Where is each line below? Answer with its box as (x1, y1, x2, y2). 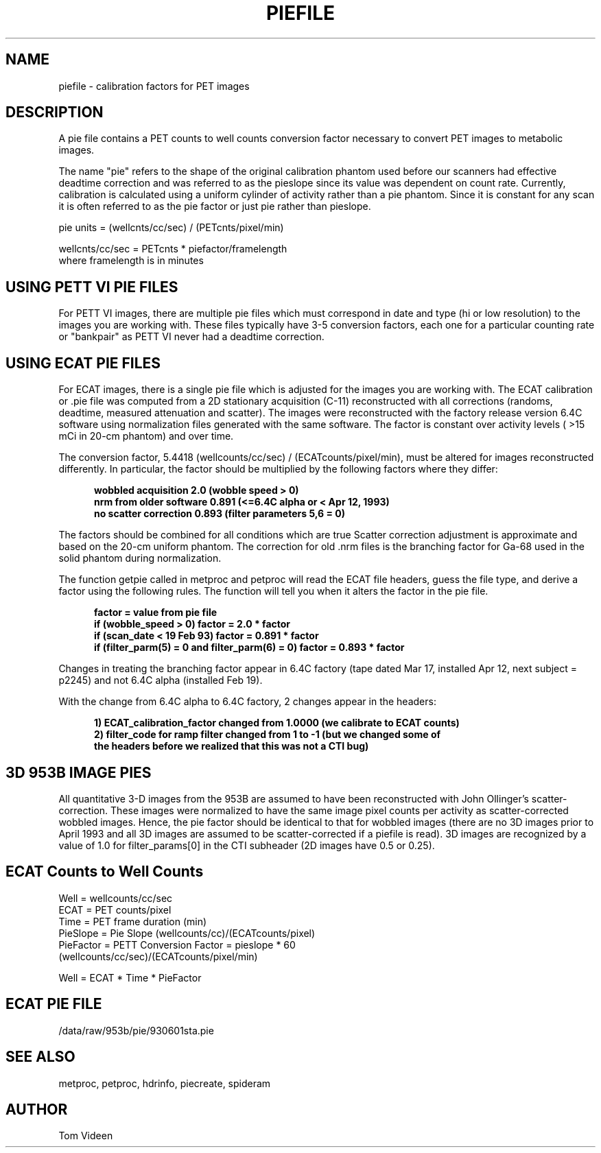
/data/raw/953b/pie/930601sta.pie (58, 1024, 214, 1036)
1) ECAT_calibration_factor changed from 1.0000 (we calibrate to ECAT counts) (94, 717, 460, 729)
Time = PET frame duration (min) (58, 915, 207, 927)
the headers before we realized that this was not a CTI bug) (94, 740, 369, 752)
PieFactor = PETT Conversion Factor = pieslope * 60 (58, 938, 296, 951)
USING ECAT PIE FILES (5, 354, 161, 372)
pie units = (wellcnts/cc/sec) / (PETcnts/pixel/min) (58, 222, 284, 234)
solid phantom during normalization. (58, 552, 222, 564)
